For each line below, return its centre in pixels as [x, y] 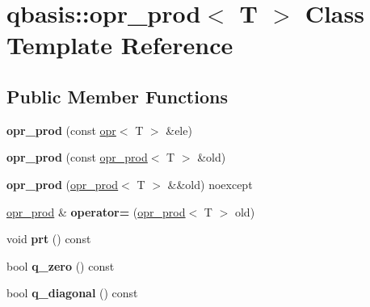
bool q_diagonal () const [72, 293]
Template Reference [120, 45]
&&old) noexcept [210, 184]
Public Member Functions [117, 96]
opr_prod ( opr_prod [63, 184]
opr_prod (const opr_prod [77, 157]
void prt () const [49, 239]
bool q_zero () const [61, 265]
